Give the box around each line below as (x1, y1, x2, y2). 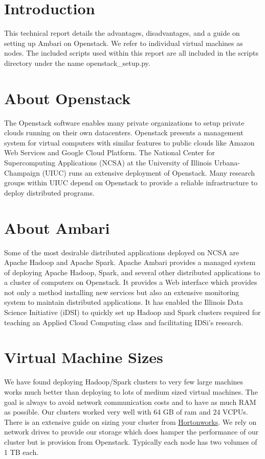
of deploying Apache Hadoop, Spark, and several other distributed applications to (4, 267, 260, 277)
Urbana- (214, 157, 240, 167)
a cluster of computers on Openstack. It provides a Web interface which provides (4, 277, 257, 287)
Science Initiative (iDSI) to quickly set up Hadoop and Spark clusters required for (4, 307, 261, 318)
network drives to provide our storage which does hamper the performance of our (4, 426, 259, 437)
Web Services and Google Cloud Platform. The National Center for (4, 147, 215, 158)
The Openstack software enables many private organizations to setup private (4, 117, 245, 128)
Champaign (4, 167, 40, 178)
